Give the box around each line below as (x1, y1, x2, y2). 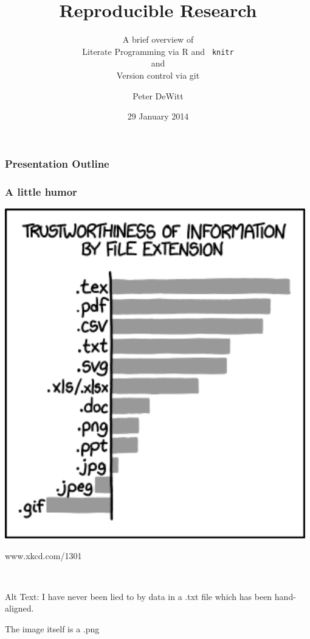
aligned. (5, 602, 34, 615)
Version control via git (116, 68, 200, 81)
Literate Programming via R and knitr (82, 45, 234, 57)
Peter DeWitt (133, 89, 184, 102)
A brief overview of (122, 33, 194, 46)
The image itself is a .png (5, 623, 100, 635)
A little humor (5, 184, 77, 199)
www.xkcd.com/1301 (5, 549, 82, 562)
